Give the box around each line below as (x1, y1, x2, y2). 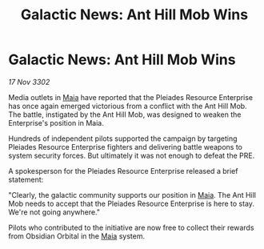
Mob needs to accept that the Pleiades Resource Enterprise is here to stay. (8, 199, 254, 208)
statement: (8, 175, 44, 184)
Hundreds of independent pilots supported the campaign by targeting (8, 134, 238, 143)
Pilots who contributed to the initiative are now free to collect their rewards (8, 223, 254, 232)
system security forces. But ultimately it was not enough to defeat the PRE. (8, 151, 255, 160)
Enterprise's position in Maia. (8, 118, 104, 127)
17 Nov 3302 (8, 77, 50, 86)
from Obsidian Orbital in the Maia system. (8, 231, 146, 241)
